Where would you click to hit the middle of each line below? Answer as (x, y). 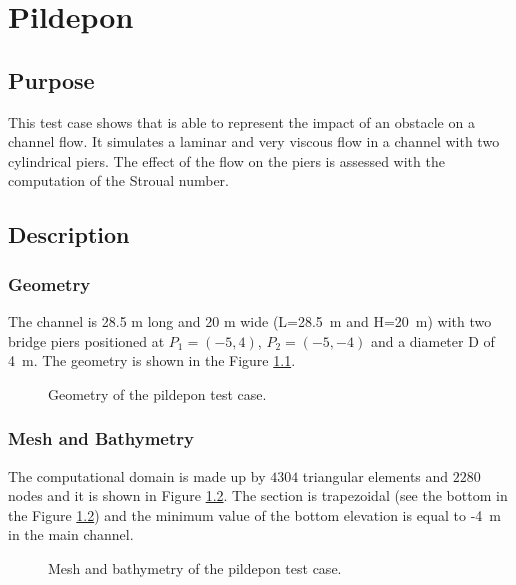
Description (69, 234)
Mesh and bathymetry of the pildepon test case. (195, 567)
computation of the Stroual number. (119, 180)
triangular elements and (375, 475)
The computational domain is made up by (137, 475)
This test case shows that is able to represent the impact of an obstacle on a (241, 121)
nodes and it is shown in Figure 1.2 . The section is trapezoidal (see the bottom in (258, 495)
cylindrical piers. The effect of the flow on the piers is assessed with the (226, 160)
